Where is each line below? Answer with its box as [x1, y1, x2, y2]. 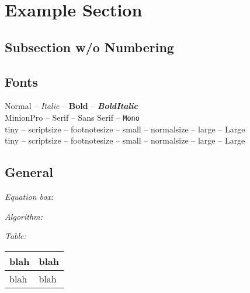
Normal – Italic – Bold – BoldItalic [5, 100, 138, 112]
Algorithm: [5, 210, 43, 222]
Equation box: [5, 190, 54, 202]
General [5, 163, 53, 181]
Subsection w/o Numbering [5, 38, 174, 56]
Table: [5, 230, 26, 242]
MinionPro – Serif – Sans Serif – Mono [5, 111, 140, 123]
